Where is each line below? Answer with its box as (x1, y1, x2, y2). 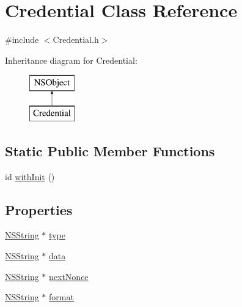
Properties (5, 200, 73, 219)
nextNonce (49, 270, 89, 282)
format (49, 290, 74, 303)
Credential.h (53, 33, 99, 46)
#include (5, 33, 39, 46)
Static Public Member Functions (5, 141, 215, 160)
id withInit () (5, 170, 55, 183)
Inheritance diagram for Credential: (5, 53, 137, 66)
